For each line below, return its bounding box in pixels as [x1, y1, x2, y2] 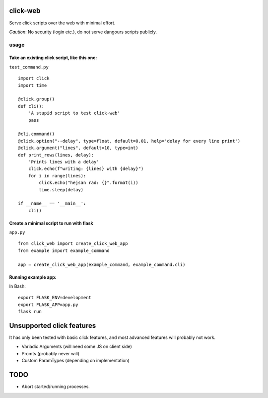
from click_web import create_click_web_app [18, 241, 129, 246]
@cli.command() [18, 131, 55, 137]
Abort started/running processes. [21, 384, 90, 390]
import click [18, 76, 50, 81]
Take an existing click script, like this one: [9, 55, 97, 61]
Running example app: [9, 274, 57, 280]
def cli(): [18, 103, 45, 109]
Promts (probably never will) [21, 350, 79, 356]
